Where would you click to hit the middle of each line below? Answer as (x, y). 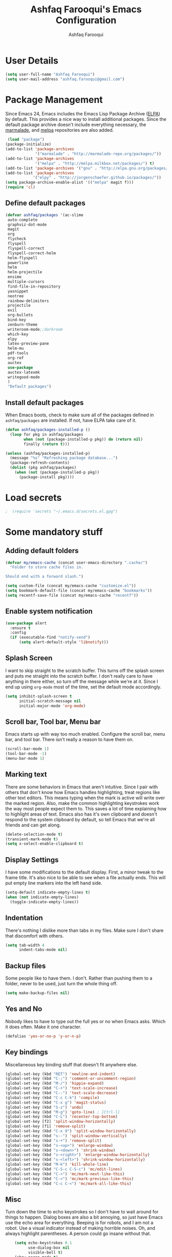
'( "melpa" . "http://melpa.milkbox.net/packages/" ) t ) (95, 163)
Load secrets (34, 498)
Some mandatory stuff (54, 532)
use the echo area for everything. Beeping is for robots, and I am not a (79, 1223)
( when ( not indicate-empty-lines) (42, 897)
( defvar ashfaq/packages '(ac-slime (44, 215)
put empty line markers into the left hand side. (54, 883)
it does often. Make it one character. (44, 1027)
